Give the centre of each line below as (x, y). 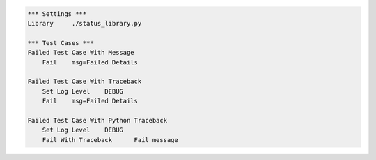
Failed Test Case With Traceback (85, 82)
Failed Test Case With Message (81, 53)
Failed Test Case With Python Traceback (97, 120)
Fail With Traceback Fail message (110, 140)
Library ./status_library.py (85, 23)
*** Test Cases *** (61, 43)
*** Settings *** (57, 14)
